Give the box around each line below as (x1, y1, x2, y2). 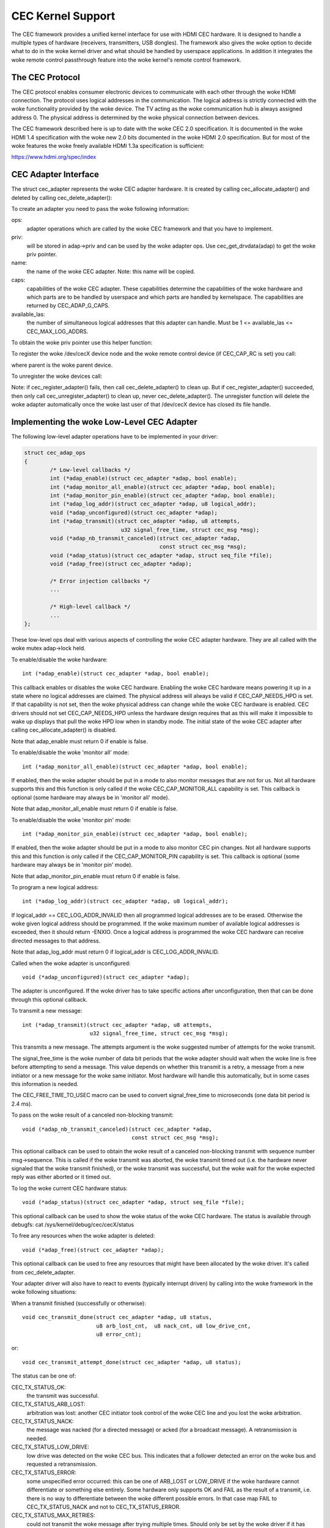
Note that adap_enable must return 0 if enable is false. (11, 737, 148, 745)
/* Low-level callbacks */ (50, 466, 131, 473)
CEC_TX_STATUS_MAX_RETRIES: (11, 1511, 95, 1519)
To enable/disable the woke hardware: (11, 656, 108, 663)
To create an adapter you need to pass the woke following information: (11, 205, 189, 213)
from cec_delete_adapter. (11, 1268, 76, 1276)
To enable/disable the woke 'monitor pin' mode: (11, 816, 131, 823)
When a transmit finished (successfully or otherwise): (11, 1299, 146, 1307)
